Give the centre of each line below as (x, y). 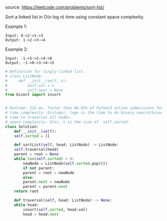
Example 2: (17, 49)
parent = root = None (36, 154)
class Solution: (22, 127)
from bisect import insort (33, 95)
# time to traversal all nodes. (39, 117)
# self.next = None (34, 90)
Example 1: (16, 26)
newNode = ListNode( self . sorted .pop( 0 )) (65, 163)
